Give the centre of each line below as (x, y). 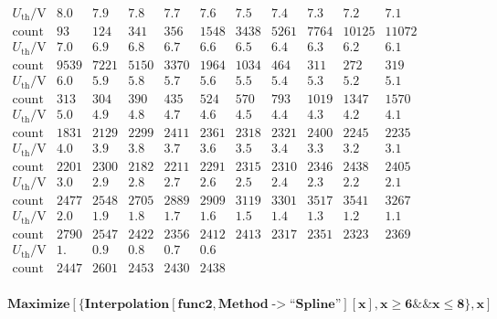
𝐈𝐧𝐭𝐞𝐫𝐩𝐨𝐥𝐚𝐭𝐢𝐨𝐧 (127, 304)
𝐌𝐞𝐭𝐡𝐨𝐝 (243, 304)
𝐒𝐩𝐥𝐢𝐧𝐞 (315, 304)
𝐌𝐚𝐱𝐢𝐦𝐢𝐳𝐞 (39, 304)
